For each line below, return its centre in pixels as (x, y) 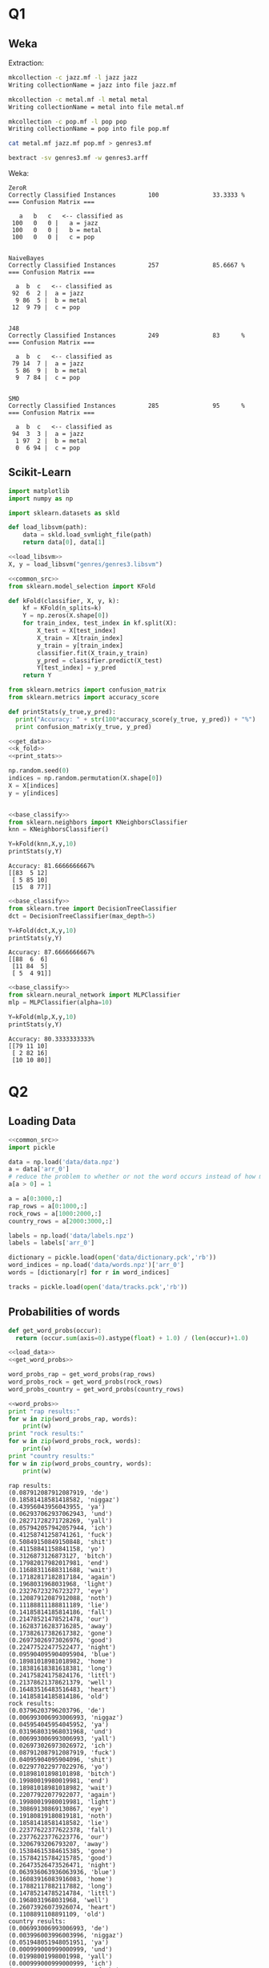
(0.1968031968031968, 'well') (59, 1900)
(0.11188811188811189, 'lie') (59, 1605)
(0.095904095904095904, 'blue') (62, 1654)
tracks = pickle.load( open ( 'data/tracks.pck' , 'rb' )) (98, 1287)
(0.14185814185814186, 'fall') (60, 1612)
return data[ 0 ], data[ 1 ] (64, 543)
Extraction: (26, 63)
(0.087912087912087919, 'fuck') (62, 1752)
